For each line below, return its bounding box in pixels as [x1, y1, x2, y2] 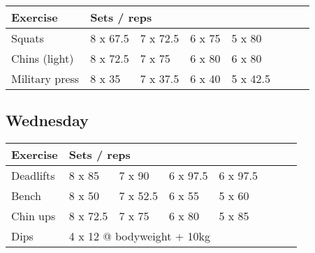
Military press [11, 70, 80, 86]
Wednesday [6, 109, 89, 131]
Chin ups [11, 208, 56, 224]
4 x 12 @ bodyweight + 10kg [68, 228, 211, 245]
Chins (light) [11, 50, 74, 66]
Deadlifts [11, 167, 55, 184]
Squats [11, 30, 44, 46]
